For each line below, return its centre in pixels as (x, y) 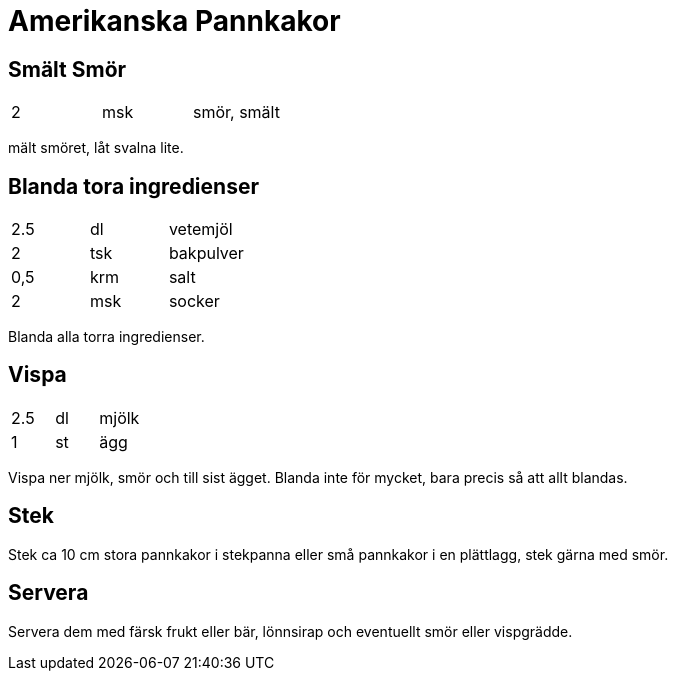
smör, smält (236, 112)
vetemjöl (200, 229)
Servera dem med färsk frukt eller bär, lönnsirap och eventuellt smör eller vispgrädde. (290, 631)
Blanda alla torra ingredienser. (106, 337)
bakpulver (206, 253)
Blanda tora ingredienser (133, 186)
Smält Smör (67, 69)
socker (194, 301)
